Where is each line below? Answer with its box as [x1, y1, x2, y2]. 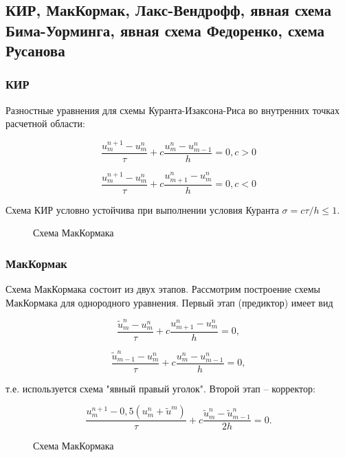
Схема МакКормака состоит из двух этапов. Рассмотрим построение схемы [5, 282, 320, 296]
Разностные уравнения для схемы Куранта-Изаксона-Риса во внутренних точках [5, 102, 340, 117]
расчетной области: [5, 116, 85, 131]
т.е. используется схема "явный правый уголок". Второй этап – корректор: [5, 381, 315, 395]
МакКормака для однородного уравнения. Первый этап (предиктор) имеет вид [5, 295, 333, 309]
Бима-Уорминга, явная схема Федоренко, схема [5, 19, 325, 41]
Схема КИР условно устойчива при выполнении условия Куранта [5, 202, 279, 216]
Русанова [5, 40, 65, 61]
